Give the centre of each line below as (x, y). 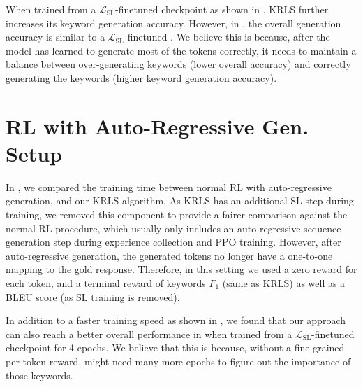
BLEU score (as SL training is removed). (93, 296)
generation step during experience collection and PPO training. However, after (173, 242)
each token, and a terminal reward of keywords (106, 283)
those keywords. (39, 375)
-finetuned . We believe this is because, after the (227, 37)
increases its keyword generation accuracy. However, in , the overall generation (173, 23)
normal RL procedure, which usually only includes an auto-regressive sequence (173, 228)
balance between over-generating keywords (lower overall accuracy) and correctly (178, 64)
